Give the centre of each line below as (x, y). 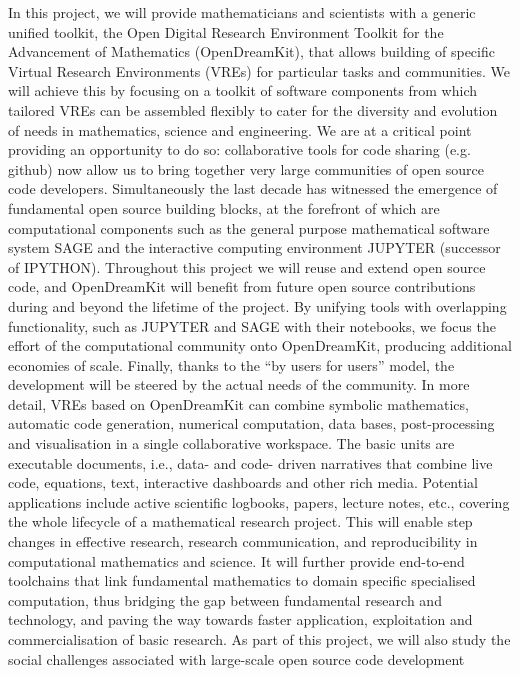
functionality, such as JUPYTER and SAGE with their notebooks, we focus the (252, 325)
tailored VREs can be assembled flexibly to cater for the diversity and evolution (253, 109)
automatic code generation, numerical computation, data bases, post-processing (251, 423)
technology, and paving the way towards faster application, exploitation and (240, 619)
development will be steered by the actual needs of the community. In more (239, 384)
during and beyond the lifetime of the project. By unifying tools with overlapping (257, 305)
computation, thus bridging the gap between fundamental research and (225, 599)
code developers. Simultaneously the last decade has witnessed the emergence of (253, 188)
